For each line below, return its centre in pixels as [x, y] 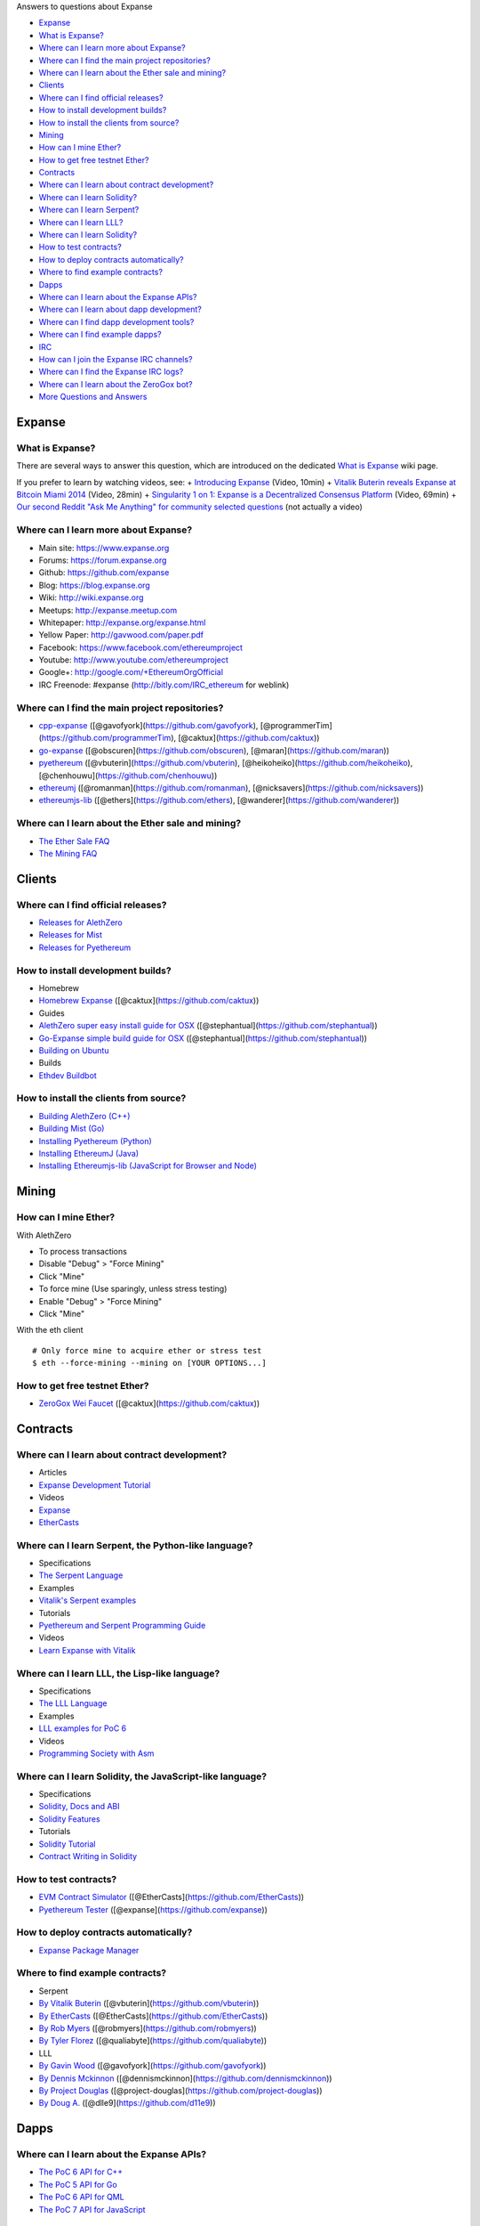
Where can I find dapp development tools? [116, 321]
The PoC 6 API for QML [81, 2197]
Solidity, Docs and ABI [79, 1807]
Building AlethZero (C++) [84, 1116]
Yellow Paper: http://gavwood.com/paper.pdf [121, 635]
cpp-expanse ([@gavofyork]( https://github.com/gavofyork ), [148, 726]
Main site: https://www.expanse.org [104, 548]
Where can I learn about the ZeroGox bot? [116, 384]
